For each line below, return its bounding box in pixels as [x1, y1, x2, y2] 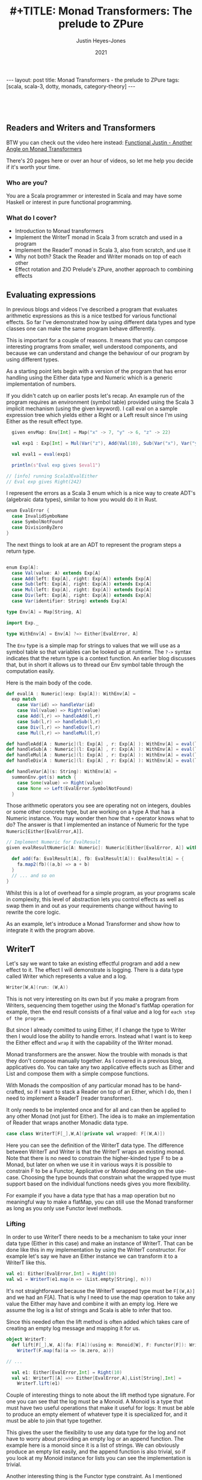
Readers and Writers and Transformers [6, 123, 156, 133]
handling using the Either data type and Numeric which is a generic [6, 374, 173, 381]
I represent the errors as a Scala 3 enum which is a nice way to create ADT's [6, 490, 196, 497]
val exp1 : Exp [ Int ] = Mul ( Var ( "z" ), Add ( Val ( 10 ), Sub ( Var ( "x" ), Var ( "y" [11, 441, 200, 447]
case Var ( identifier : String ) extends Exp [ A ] [11, 598, 128, 604]
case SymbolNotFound [11, 519, 63, 525]
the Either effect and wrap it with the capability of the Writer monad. [6, 1039, 173, 1047]
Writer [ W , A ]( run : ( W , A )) [6, 984, 69, 990]
